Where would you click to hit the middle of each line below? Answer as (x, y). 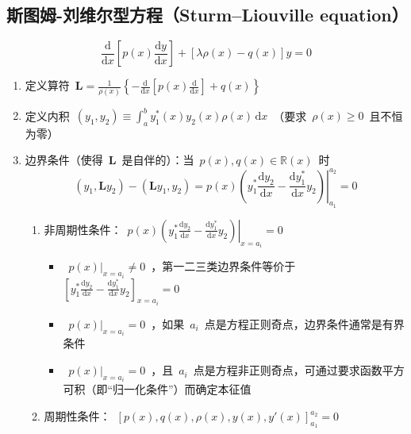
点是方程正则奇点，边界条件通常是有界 (304, 324)
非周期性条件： (83, 229)
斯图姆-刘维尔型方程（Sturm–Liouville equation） (207, 15)
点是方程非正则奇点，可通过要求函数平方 (299, 370)
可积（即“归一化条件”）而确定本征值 (157, 389)
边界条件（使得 (64, 160)
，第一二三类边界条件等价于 (223, 266)
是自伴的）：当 (158, 160)
